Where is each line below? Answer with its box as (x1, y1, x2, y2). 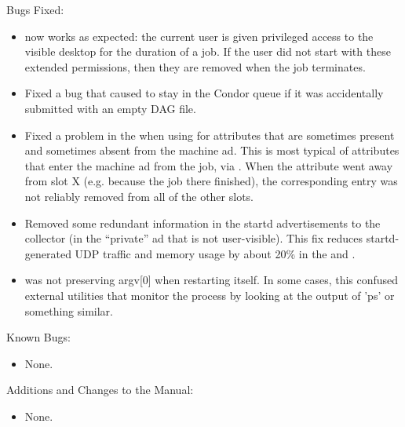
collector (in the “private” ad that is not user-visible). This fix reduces (24, 230, 363, 246)
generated (24, 245, 71, 261)
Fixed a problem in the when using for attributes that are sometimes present (24, 126, 395, 143)
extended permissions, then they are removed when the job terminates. (24, 58, 366, 75)
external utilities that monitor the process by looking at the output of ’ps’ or (24, 286, 395, 303)
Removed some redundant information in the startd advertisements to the (24, 214, 381, 231)
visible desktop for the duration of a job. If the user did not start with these (24, 43, 391, 60)
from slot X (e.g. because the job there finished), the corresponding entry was (24, 173, 398, 189)
